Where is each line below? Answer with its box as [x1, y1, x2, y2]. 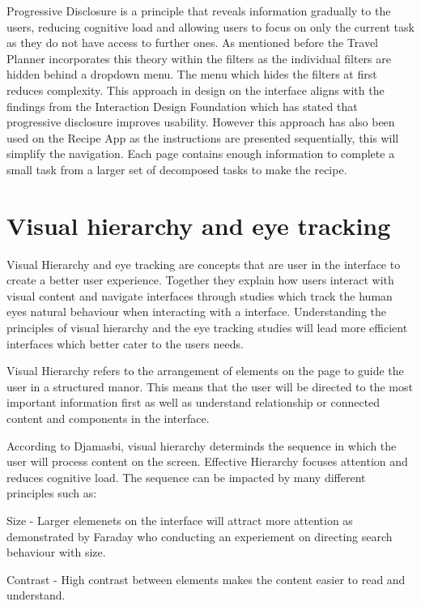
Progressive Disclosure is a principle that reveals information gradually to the [6, 2, 391, 19]
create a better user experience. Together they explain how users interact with [6, 271, 394, 288]
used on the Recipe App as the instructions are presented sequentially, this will [6, 129, 399, 146]
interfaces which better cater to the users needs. [6, 335, 244, 352]
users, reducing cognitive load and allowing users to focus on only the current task [6, 18, 415, 35]
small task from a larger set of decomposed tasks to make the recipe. [6, 160, 347, 177]
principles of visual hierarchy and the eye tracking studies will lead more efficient [6, 319, 408, 336]
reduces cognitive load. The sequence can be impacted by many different [6, 468, 366, 485]
